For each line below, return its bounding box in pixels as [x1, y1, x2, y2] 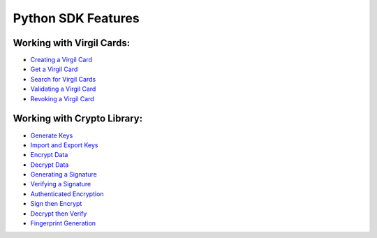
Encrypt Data [30, 151, 68, 159]
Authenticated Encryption [30, 189, 104, 198]
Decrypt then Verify [30, 209, 87, 218]
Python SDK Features [13, 10, 140, 26]
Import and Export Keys [30, 140, 98, 149]
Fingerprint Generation [30, 219, 96, 228]
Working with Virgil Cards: [13, 37, 131, 49]
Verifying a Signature [30, 180, 91, 188]
